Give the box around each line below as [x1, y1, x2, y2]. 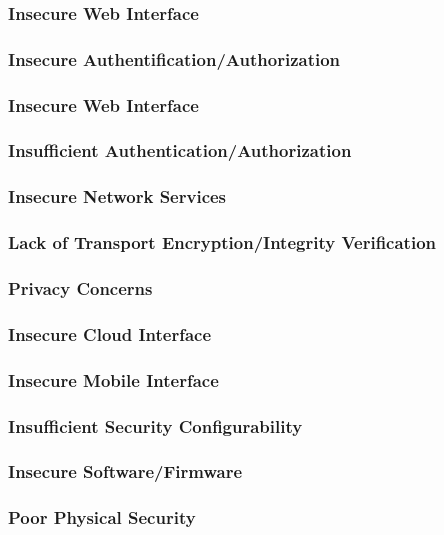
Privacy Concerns [8, 275, 153, 300]
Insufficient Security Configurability [8, 413, 303, 438]
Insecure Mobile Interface [8, 367, 219, 392]
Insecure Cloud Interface [8, 321, 212, 346]
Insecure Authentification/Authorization [8, 46, 341, 71]
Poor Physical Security [8, 505, 196, 530]
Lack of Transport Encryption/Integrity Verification [8, 230, 436, 255]
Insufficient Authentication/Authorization [8, 138, 352, 163]
